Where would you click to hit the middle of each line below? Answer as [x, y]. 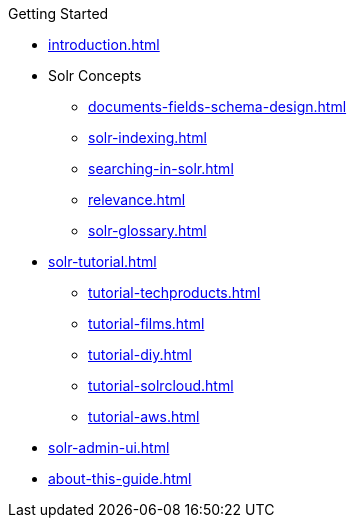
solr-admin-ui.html [109, 447]
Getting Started [58, 13]
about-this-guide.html [120, 478]
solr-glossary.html [147, 230]
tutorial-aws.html [144, 416]
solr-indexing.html [147, 137]
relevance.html [137, 199]
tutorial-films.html [146, 323]
